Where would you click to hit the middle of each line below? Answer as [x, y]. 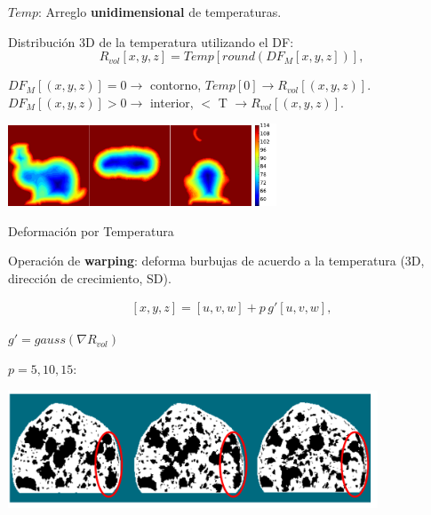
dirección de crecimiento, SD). [90, 277]
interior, [172, 102]
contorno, [176, 85]
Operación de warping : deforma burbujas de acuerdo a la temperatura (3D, [216, 261]
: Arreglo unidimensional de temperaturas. [160, 12]
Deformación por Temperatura [91, 230]
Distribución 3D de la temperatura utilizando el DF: [151, 41]
